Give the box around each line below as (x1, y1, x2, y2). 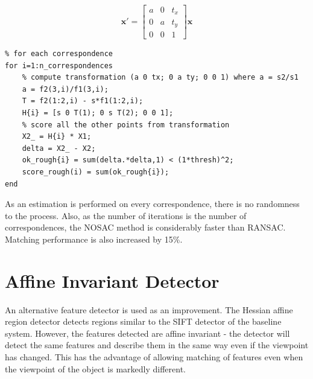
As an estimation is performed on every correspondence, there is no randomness (5, 197, 300, 210)
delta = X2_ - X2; (22, 144, 96, 153)
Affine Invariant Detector (5, 268, 220, 293)
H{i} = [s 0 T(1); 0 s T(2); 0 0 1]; (22, 108, 174, 117)
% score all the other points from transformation (22, 120, 230, 129)
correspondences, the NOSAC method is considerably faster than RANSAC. (5, 221, 286, 234)
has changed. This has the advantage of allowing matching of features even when (5, 351, 303, 363)
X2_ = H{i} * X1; (22, 132, 92, 141)
